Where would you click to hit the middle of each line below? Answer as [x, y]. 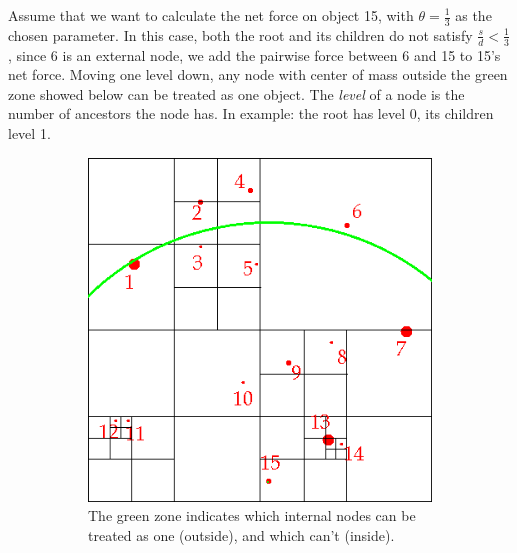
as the [473, 15]
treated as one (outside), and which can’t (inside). [241, 534]
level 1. [29, 133]
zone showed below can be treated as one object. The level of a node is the [236, 93]
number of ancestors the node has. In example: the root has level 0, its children [251, 113]
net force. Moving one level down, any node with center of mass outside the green [258, 74]
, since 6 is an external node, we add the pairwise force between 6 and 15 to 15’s [254, 54]
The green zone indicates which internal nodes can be [252, 515]
